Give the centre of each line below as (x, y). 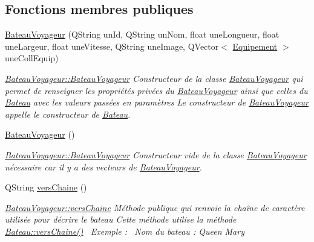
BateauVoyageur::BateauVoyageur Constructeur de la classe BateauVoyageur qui (154, 78)
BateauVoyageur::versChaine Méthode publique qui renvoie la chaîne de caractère (155, 207)
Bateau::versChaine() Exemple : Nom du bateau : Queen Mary (125, 231)
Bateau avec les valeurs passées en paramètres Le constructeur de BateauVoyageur (157, 102)
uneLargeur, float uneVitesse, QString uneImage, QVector (112, 46)
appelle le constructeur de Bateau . (68, 114)
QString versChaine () (46, 187)
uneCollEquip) (32, 58)
